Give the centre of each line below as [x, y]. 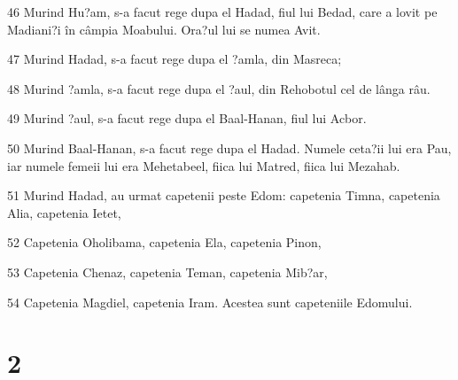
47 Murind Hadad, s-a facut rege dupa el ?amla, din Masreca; [175, 59]
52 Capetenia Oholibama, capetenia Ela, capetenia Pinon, [164, 242]
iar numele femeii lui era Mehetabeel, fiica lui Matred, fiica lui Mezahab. [204, 165]
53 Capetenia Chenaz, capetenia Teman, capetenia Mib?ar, [167, 271]
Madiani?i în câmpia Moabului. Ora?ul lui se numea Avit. [164, 29]
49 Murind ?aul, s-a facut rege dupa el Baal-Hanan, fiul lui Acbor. [187, 118]
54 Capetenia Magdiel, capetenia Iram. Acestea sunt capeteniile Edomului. [210, 302]
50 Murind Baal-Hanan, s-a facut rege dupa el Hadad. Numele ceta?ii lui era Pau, [229, 147]
